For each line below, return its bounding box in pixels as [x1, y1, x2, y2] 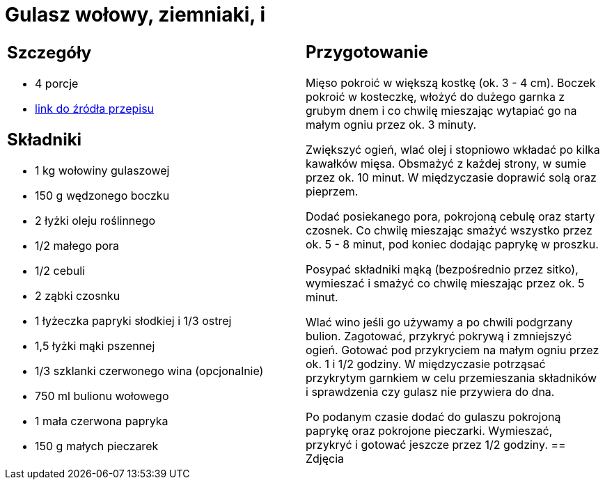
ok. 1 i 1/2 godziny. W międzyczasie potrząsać [306, 356, 546, 371]
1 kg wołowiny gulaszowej [35, 164, 170, 178]
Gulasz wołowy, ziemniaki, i [5, 3, 265, 26]
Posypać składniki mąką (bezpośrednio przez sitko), [306, 262, 579, 276]
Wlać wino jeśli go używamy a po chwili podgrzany [306, 315, 573, 329]
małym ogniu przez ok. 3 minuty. [306, 117, 477, 132]
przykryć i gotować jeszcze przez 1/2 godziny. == [306, 437, 566, 452]
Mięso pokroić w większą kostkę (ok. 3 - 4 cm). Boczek [306, 75, 596, 90]
